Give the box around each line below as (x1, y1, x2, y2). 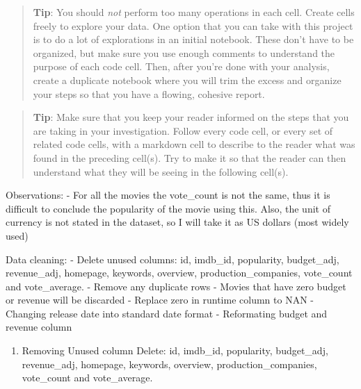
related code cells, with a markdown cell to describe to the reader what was (33, 137, 355, 151)
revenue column (6, 320, 72, 334)
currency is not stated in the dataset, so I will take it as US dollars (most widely (6, 215, 349, 229)
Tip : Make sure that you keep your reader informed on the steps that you (33, 110, 349, 124)
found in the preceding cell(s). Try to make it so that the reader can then (33, 150, 346, 165)
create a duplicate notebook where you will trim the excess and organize (33, 72, 342, 87)
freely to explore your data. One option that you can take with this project (33, 18, 353, 33)
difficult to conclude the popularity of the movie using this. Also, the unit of (6, 201, 330, 215)
